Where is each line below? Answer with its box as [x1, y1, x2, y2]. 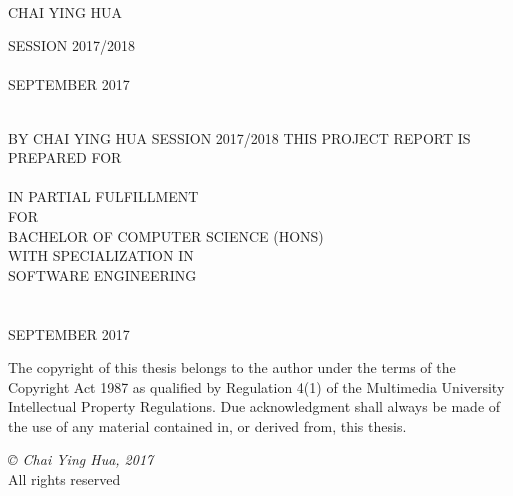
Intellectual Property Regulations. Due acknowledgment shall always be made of [8, 396, 501, 417]
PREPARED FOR [8, 147, 122, 168]
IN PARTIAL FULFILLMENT [8, 186, 199, 207]
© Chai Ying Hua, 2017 [8, 449, 154, 470]
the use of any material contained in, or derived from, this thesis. [8, 415, 407, 436]
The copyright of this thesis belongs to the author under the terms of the [8, 357, 456, 378]
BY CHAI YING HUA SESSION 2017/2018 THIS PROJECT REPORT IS [8, 127, 471, 148]
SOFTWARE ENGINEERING [8, 264, 197, 285]
